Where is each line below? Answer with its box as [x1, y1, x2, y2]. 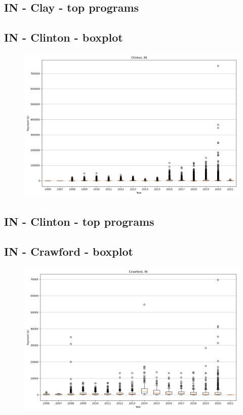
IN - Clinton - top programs [4, 214, 154, 229]
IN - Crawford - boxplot [4, 244, 133, 259]
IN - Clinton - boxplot [4, 29, 123, 45]
